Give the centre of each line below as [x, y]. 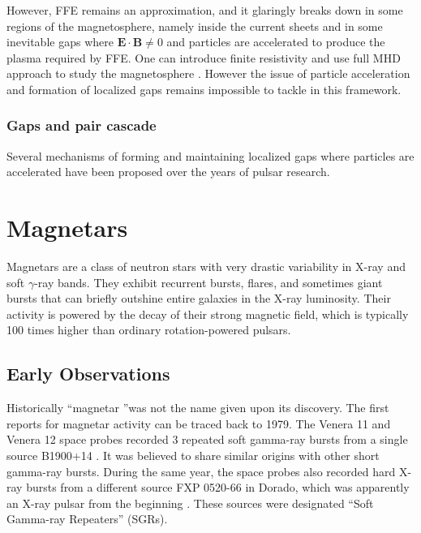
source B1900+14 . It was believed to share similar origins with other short [193, 456]
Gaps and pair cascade [82, 125]
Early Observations [88, 374]
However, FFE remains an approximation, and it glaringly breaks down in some [205, 10]
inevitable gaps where [60, 42]
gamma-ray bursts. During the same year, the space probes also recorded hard [201, 471]
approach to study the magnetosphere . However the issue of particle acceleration [208, 73]
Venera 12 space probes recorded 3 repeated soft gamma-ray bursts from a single [207, 439]
